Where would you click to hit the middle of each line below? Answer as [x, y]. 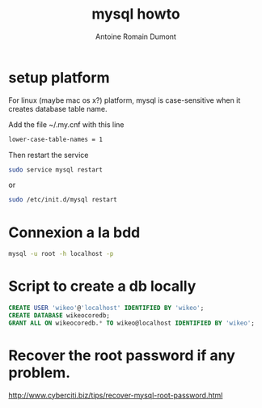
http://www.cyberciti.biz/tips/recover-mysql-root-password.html [116, 395]
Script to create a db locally [102, 286]
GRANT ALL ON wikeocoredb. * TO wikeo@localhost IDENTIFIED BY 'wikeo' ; [131, 323]
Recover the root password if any [122, 355]
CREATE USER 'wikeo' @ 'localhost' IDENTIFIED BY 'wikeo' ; [106, 308]
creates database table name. [58, 108]
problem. [40, 372]
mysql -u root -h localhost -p [61, 254]
